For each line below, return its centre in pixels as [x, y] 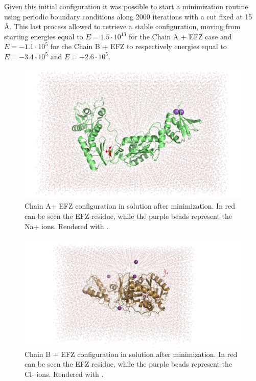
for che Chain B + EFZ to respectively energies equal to [138, 46]
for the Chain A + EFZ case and [180, 36]
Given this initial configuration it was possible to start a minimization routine [126, 6]
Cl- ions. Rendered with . [64, 374]
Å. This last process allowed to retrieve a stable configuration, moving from [122, 26]
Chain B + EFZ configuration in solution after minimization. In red [131, 354]
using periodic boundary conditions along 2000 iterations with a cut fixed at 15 [128, 16]
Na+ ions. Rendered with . [67, 226]
